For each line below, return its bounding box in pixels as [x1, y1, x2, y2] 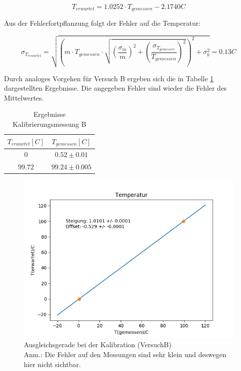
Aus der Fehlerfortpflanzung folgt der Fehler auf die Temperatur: [4, 18, 201, 28]
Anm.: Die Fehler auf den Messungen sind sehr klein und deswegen [24, 349, 227, 360]
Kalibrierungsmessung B [12, 118, 87, 129]
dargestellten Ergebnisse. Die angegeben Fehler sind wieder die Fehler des [4, 83, 227, 93]
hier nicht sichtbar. [24, 359, 81, 369]
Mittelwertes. [4, 92, 44, 103]
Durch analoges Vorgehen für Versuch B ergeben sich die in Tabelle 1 [4, 73, 214, 83]
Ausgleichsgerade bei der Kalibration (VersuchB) [24, 339, 172, 350]
